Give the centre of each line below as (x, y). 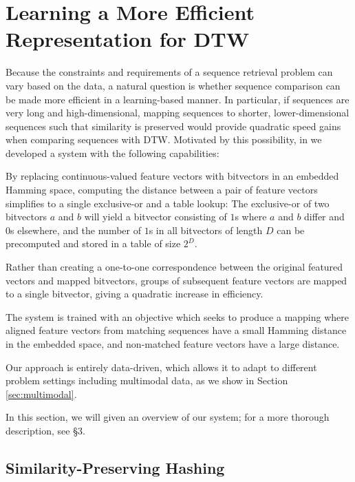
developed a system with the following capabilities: (112, 153)
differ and (324, 217)
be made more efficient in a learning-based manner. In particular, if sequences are (177, 99)
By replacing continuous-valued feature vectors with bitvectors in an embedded (172, 176)
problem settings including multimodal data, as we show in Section (147, 380)
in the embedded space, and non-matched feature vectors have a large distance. (173, 344)
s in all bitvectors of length (206, 230)
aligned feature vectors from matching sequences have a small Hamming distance (176, 330)
